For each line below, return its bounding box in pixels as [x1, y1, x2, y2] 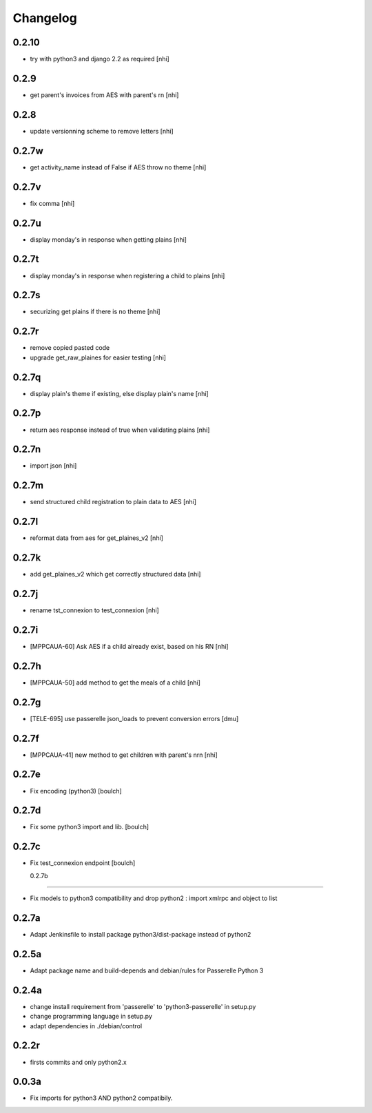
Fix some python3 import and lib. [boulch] [30, 823, 149, 831]
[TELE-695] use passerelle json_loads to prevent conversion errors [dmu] [30, 714, 239, 722]
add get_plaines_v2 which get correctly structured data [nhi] [30, 570, 201, 579]
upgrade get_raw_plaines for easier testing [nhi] [30, 353, 167, 362]
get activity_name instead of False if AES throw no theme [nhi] [30, 163, 207, 171]
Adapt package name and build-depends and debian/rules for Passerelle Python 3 [30, 966, 264, 975]
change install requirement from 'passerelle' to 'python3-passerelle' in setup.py [30, 1002, 256, 1010]
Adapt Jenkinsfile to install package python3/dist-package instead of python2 [30, 930, 251, 939]
